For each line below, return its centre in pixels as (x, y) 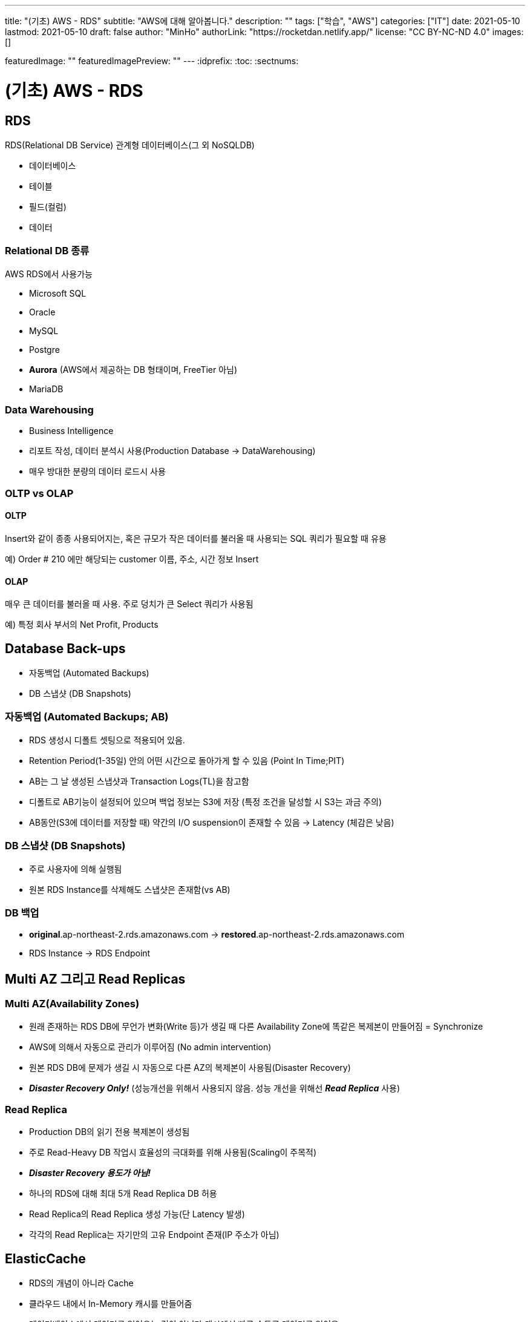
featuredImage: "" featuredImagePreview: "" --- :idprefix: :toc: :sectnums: (152, 61)
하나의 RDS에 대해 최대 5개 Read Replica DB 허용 (123, 1194)
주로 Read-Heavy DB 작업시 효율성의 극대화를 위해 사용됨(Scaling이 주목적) (173, 1153)
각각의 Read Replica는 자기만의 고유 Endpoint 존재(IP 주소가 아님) (154, 1235)
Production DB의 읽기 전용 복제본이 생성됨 (110, 1132)
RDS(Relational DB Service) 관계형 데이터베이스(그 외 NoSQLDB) (130, 145)
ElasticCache (45, 1258)
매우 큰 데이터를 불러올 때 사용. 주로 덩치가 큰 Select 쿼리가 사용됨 (129, 604)
